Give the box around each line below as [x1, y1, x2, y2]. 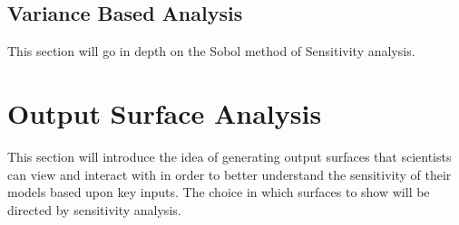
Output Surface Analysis [7, 94, 322, 131]
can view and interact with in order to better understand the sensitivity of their [7, 164, 452, 183]
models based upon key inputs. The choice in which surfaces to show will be [7, 183, 430, 202]
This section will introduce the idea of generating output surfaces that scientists [7, 146, 452, 165]
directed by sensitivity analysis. [7, 200, 181, 219]
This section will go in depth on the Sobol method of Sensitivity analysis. [7, 42, 415, 61]
